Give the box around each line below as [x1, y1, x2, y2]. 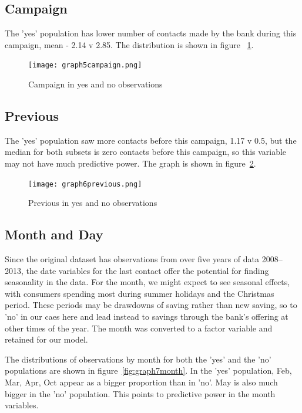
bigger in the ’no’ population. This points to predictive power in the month [5, 387, 276, 400]
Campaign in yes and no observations [28, 78, 163, 90]
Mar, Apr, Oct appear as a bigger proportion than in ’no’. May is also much [5, 376, 278, 388]
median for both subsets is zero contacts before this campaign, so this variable [5, 145, 287, 158]
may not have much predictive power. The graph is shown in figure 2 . [5, 157, 256, 170]
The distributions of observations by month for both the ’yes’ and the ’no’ [5, 353, 271, 365]
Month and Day [5, 225, 103, 243]
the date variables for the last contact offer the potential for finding [26, 264, 269, 276]
